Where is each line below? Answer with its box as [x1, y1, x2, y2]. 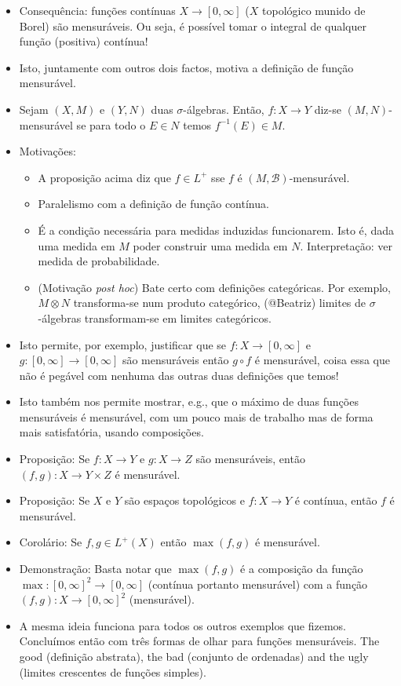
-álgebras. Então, [183, 100, 264, 117]
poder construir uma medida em [133, 237, 288, 254]
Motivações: [19, 143, 76, 159]
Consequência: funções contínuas [19, 2, 176, 18]
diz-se [314, 100, 341, 117]
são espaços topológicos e [124, 492, 245, 509]
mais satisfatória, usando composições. [19, 424, 204, 440]
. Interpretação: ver [300, 237, 392, 254]
